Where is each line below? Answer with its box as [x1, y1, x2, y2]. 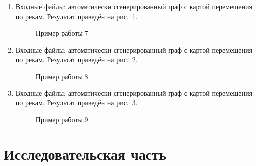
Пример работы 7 [35, 28, 88, 38]
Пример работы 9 [35, 114, 88, 124]
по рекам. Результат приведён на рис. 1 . [15, 11, 138, 21]
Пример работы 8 [35, 71, 88, 81]
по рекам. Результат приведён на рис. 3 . [15, 97, 138, 108]
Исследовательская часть [4, 143, 166, 164]
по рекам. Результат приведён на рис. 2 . [15, 54, 138, 65]
